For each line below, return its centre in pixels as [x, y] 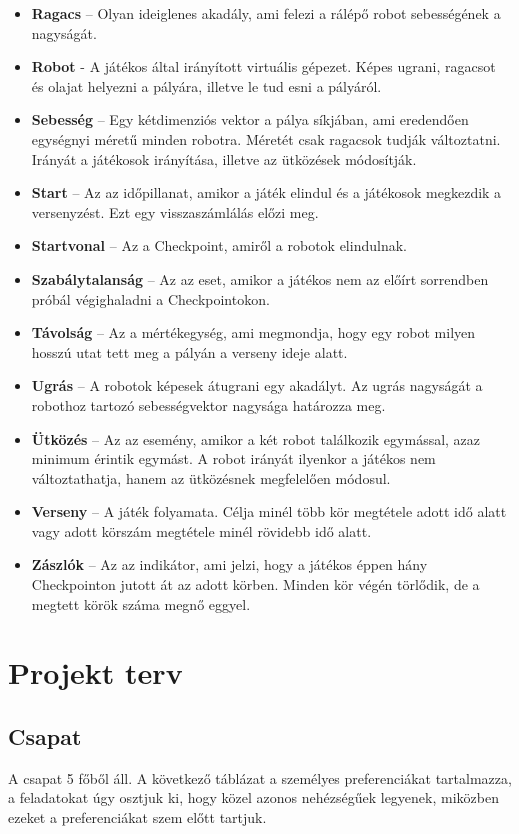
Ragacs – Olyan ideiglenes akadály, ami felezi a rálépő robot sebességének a [266, 13]
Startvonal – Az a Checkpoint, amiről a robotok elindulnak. [219, 245]
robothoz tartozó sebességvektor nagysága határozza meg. [208, 404]
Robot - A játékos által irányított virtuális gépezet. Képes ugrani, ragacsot [263, 66]
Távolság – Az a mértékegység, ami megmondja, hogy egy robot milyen [253, 332]
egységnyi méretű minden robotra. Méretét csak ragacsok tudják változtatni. [266, 138]
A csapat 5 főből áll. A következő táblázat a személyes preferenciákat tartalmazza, [260, 777]
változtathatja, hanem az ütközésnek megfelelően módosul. [211, 477]
